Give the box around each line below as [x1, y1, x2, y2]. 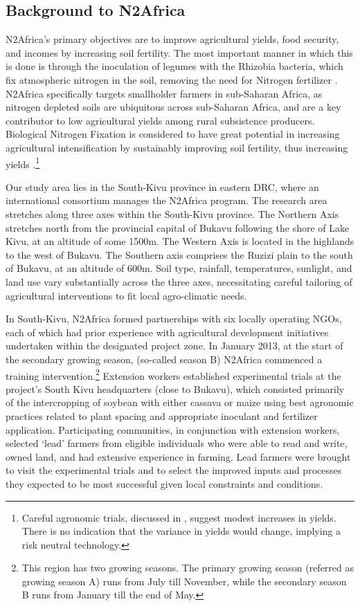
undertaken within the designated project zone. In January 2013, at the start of [6, 338, 343, 353]
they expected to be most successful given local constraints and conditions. [6, 476, 323, 490]
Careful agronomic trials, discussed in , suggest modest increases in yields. [21, 510, 336, 524]
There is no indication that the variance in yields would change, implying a [21, 524, 341, 538]
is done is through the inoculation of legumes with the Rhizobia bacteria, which [6, 59, 343, 73]
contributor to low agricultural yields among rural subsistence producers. [6, 113, 315, 127]
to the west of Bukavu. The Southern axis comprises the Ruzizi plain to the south [6, 247, 353, 261]
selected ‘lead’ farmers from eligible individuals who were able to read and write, [6, 436, 348, 450]
